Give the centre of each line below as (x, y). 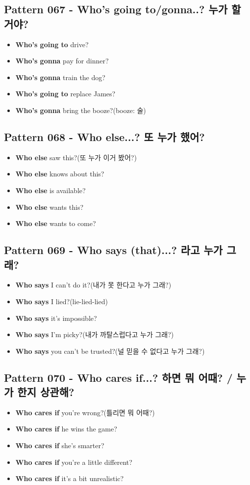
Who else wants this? (50, 207)
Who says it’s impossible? (56, 318)
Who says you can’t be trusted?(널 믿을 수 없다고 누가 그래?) (110, 351)
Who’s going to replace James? (65, 94)
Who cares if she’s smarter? (60, 445)
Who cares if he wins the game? (66, 429)
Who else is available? (50, 190)
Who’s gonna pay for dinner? (62, 61)
